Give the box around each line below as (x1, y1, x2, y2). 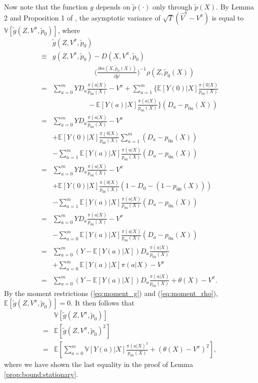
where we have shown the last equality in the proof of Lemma (4, 359, 193, 369)
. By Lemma (216, 1, 254, 11)
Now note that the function (4, 1, 88, 11)
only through (152, 1, 192, 11)
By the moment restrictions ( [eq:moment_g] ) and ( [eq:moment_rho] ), (4, 287, 218, 298)
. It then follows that (70, 297, 134, 308)
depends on (95, 1, 130, 11)
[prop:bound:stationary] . (4, 369, 78, 379)
